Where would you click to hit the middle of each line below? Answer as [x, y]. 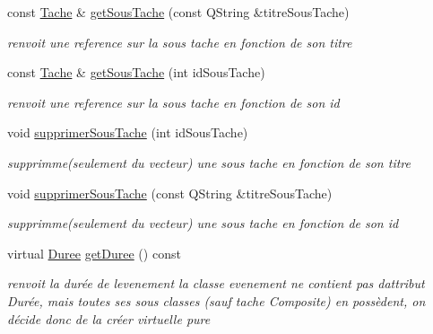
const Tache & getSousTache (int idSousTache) [136, 72]
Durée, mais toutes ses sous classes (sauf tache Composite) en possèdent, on [216, 300]
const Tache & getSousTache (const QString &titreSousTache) [178, 12]
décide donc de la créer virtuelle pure [109, 318]
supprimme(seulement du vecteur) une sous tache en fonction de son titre [209, 162]
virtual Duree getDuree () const [94, 253]
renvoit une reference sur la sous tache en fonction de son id [173, 102]
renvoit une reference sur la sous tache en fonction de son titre [180, 42]
